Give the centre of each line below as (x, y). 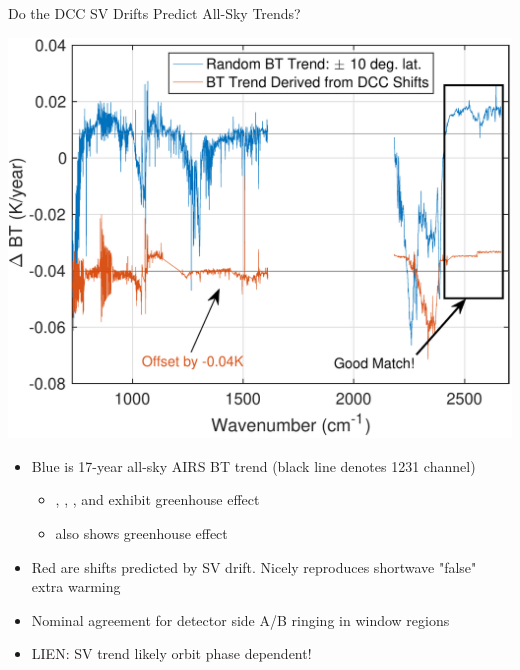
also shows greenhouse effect (141, 533)
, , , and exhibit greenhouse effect (157, 499)
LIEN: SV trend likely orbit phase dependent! (171, 653)
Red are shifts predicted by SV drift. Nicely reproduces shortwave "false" (254, 566)
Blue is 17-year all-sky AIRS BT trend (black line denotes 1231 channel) (253, 465)
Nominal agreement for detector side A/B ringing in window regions (240, 619)
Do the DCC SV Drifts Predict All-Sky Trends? (154, 13)
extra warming (76, 586)
